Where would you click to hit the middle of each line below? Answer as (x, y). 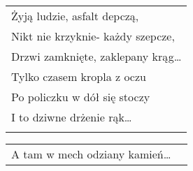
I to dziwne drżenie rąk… (72, 117)
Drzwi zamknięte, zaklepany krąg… (96, 56)
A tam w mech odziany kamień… (91, 154)
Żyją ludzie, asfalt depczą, (75, 16)
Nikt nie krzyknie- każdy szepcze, (93, 36)
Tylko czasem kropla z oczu (79, 76)
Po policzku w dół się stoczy (81, 97)
